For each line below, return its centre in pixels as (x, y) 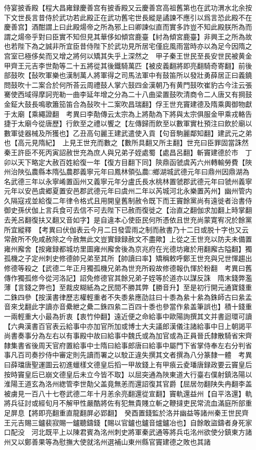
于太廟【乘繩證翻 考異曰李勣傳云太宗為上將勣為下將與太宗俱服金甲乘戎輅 (125, 113)
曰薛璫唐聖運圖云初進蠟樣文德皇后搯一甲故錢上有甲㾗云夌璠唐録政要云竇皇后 (128, 364)
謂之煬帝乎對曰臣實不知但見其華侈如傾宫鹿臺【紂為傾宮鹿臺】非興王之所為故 (128, 36)
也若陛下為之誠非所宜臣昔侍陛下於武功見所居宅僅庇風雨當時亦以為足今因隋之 (128, 46)
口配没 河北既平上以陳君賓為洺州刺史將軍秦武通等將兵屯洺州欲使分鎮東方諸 (128, 432)
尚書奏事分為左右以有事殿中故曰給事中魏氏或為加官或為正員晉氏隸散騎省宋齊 (128, 336)
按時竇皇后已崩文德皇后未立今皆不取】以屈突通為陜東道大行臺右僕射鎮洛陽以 (128, 374)
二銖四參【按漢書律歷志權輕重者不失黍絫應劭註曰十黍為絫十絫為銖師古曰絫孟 (128, 297)
